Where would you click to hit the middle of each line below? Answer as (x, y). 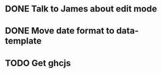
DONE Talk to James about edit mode (81, 9)
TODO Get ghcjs (38, 63)
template (23, 41)
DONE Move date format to (60, 31)
